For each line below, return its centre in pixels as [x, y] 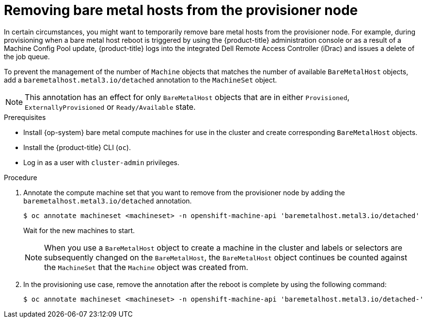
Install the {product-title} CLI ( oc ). [77, 147]
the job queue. [27, 56]
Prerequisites [25, 117]
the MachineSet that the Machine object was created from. [146, 267]
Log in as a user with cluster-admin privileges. [101, 162]
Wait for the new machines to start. [79, 230]
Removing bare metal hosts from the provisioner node [181, 10]
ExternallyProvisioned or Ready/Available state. [110, 107]
